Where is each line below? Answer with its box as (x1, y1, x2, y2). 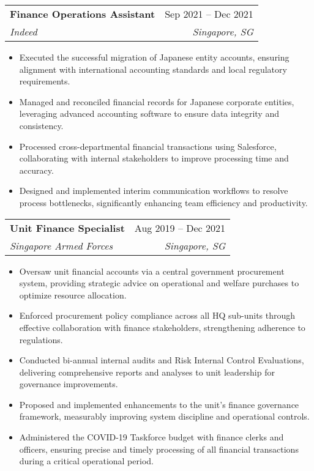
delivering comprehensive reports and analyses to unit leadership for (19, 365, 275, 378)
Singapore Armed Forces (10, 238, 113, 253)
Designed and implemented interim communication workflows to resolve (19, 184, 288, 197)
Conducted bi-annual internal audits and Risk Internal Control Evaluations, (19, 354, 304, 366)
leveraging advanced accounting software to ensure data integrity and (19, 107, 279, 120)
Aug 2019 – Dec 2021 (134, 220, 226, 235)
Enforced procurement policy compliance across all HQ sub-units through (19, 309, 296, 322)
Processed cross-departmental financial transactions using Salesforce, (19, 139, 277, 152)
